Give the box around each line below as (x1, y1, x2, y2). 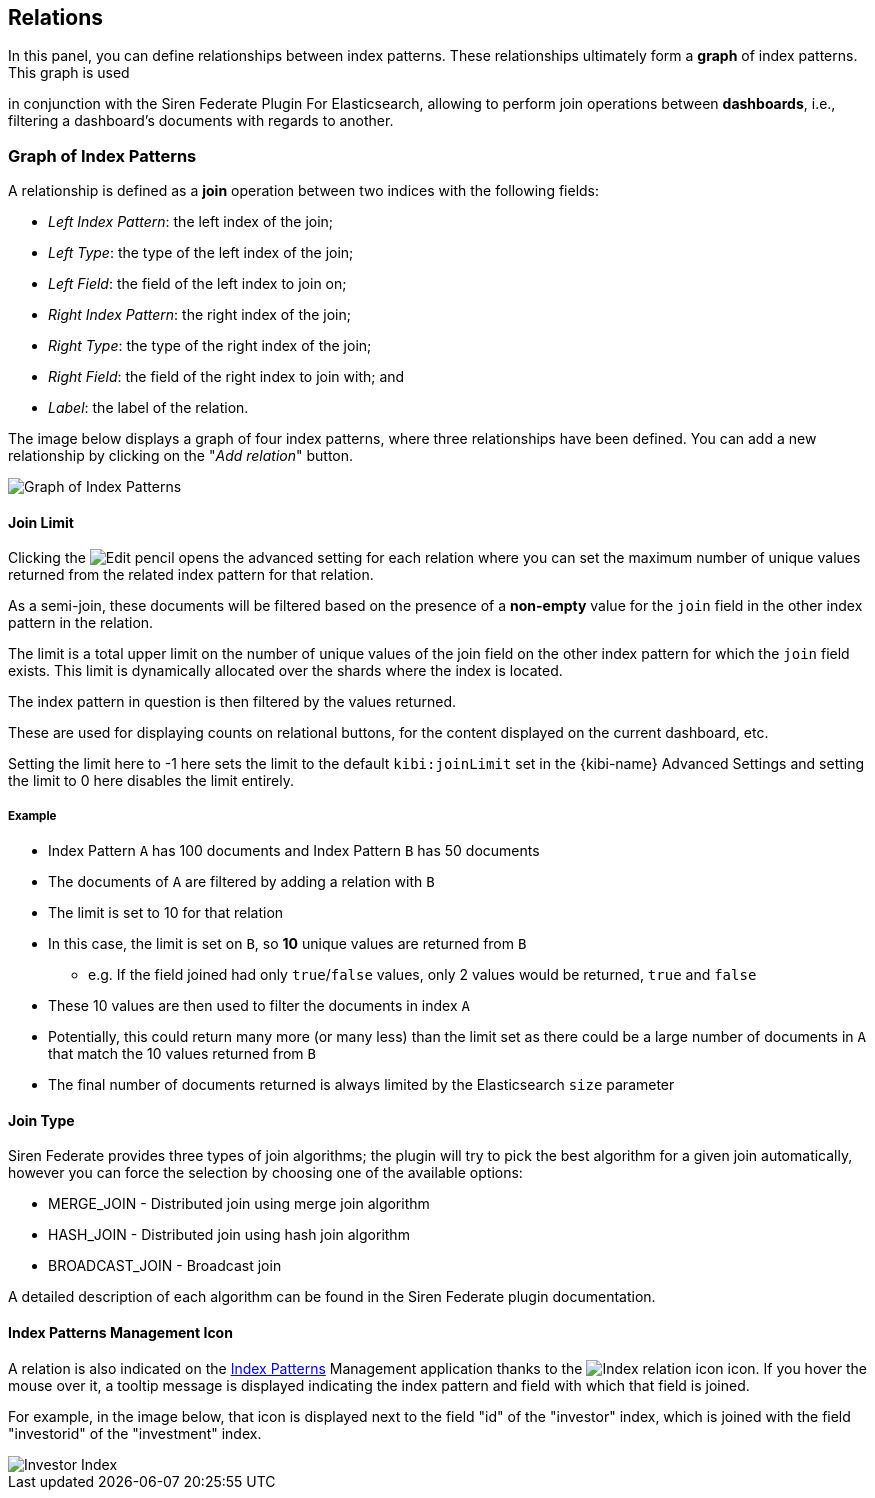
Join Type (8, 1111, 75, 1129)
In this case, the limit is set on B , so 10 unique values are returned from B (48, 935, 527, 953)
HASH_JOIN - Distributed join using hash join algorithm (48, 1226, 410, 1244)
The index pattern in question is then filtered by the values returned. (8, 693, 457, 711)
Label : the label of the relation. (48, 399, 249, 417)
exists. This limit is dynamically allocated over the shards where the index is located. (8, 662, 563, 680)
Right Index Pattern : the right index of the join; (48, 306, 352, 324)
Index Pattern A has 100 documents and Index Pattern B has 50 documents (48, 842, 540, 860)
